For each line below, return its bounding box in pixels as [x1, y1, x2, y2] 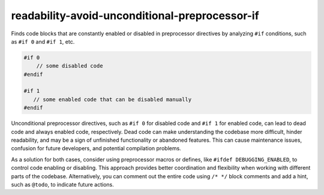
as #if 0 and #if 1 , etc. [11, 38, 75, 45]
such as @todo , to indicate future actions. [11, 181, 114, 188]
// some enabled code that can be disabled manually [33, 96, 192, 103]
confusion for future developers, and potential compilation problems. [11, 145, 181, 152]
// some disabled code [36, 63, 103, 69]
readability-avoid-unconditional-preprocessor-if [11, 9, 259, 22]
